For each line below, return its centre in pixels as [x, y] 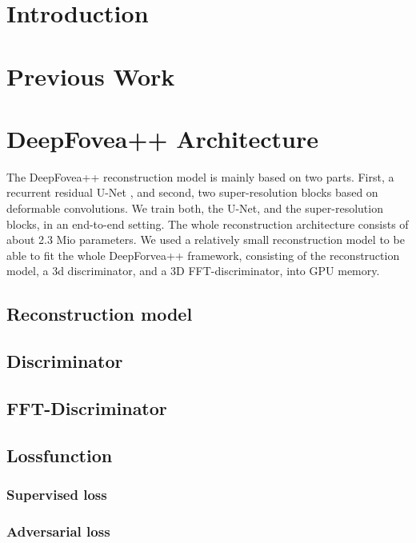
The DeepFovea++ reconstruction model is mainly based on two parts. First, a [200, 176]
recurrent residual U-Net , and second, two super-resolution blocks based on [192, 192]
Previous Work [91, 76]
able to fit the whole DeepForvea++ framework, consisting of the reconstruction [203, 255]
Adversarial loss [58, 531]
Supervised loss [57, 495]
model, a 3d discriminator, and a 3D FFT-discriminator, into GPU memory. [193, 271]
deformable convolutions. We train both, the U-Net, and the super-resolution [195, 208]
